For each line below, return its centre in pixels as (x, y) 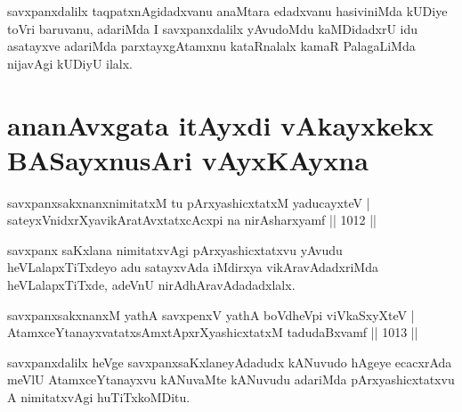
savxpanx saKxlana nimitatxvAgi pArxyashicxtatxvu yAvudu (175, 249)
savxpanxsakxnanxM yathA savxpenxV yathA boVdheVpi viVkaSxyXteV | (211, 314)
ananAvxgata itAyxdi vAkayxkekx (221, 124)
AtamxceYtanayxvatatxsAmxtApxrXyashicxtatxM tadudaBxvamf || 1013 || (213, 332)
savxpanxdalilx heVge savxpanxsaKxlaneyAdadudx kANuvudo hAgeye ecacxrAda (230, 362)
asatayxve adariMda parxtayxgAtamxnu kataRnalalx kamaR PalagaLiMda (211, 46)
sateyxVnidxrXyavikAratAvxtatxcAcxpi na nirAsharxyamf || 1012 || (192, 220)
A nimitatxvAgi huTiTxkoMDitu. (99, 397)
